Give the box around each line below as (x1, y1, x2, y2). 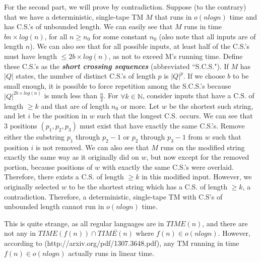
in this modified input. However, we (142, 171, 252, 182)
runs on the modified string (160, 142, 245, 152)
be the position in (32, 110, 88, 121)
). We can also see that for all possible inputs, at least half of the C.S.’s (30, 41, 249, 51)
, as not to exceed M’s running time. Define (108, 50, 243, 61)
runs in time (184, 21, 222, 32)
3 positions (4, 120, 37, 130)
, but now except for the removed (146, 152, 249, 162)
